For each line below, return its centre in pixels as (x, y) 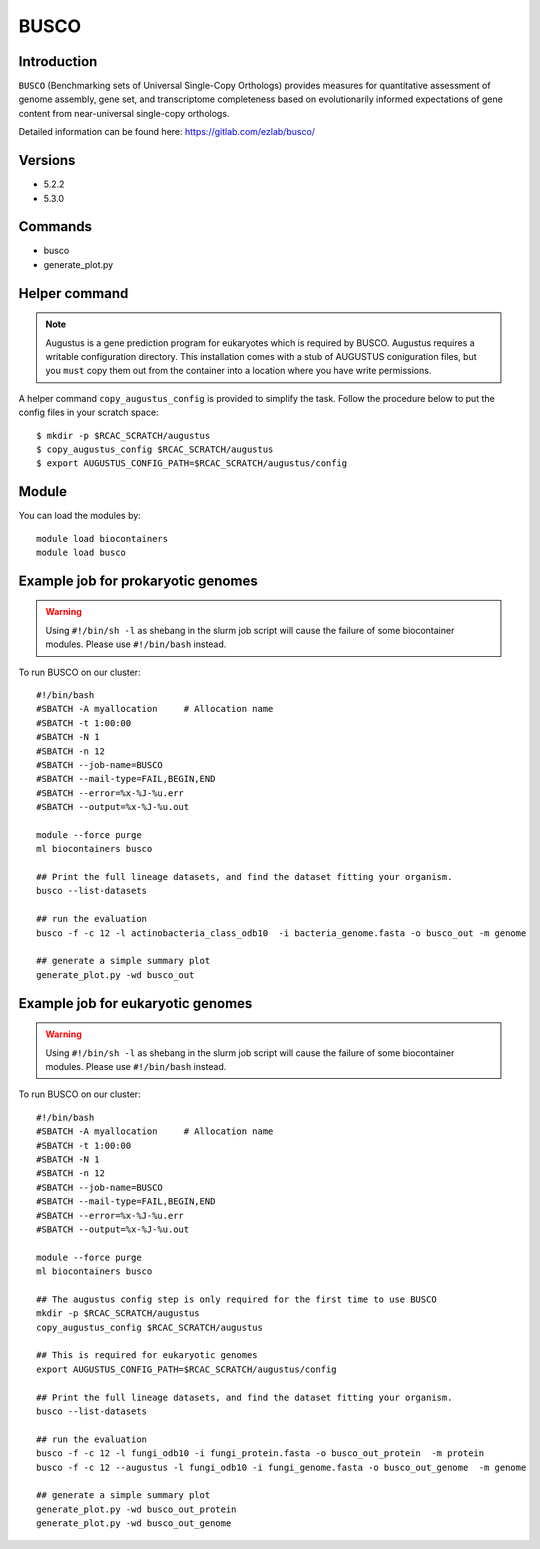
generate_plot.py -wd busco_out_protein (136, 1509)
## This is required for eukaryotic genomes (147, 1355)
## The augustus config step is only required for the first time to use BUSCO (236, 1299)
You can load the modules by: (80, 516)
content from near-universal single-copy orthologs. (124, 113)
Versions (47, 160)
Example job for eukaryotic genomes (135, 1003)
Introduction (58, 61)
